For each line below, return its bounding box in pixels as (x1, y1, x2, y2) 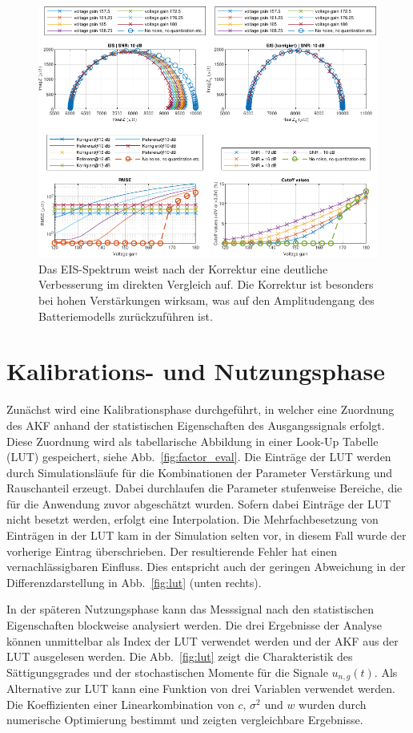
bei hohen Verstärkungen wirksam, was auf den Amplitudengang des (38, 292, 375, 309)
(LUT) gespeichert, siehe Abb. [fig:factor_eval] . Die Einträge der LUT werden (6, 448, 391, 465)
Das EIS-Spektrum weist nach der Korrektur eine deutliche (38, 260, 328, 277)
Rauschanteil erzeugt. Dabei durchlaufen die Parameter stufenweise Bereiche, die (6, 480, 403, 496)
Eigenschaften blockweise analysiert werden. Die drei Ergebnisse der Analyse (6, 617, 383, 634)
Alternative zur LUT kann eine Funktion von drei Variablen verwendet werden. (6, 680, 395, 697)
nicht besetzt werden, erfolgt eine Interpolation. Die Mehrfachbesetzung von (6, 511, 379, 528)
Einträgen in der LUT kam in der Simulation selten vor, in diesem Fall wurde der (6, 527, 407, 544)
